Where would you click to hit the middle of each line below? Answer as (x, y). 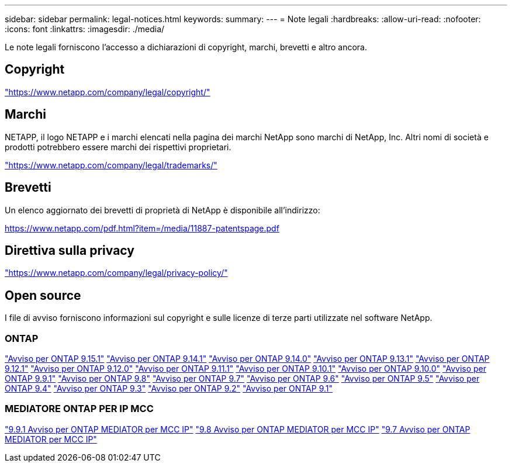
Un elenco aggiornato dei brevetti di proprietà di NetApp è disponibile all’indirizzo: (162, 210)
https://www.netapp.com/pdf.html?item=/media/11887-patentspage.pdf (142, 228)
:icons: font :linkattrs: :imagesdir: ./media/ (85, 29)
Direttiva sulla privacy (70, 250)
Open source (43, 295)
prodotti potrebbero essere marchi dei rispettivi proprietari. (118, 147)
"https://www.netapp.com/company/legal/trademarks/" (111, 165)
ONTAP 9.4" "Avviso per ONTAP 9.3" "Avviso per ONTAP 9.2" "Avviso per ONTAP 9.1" (169, 388)
